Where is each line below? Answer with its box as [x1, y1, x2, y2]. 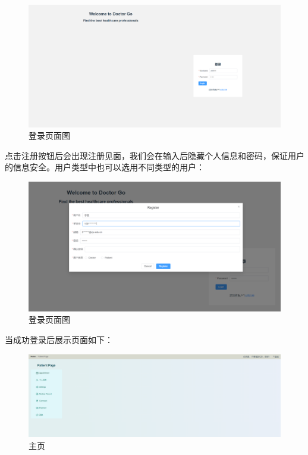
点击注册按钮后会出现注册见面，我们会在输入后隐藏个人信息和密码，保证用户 [5, 149, 304, 161]
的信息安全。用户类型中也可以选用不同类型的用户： [5, 161, 205, 173]
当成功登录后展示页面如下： [5, 333, 113, 345]
